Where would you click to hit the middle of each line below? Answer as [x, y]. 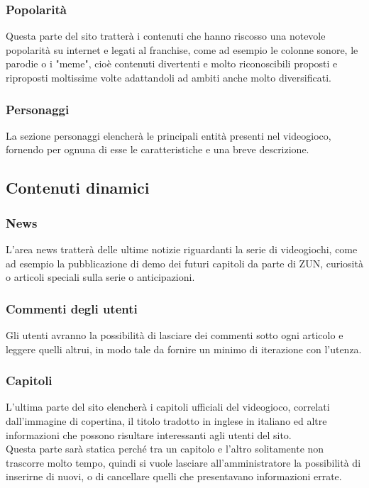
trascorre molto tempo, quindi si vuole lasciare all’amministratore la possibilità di [183, 462]
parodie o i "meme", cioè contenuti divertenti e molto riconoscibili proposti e [172, 63]
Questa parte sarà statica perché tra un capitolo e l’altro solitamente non [165, 449]
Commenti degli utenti [72, 308]
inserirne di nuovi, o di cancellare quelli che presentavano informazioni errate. [174, 476]
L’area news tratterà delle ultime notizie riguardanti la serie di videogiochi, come [182, 249]
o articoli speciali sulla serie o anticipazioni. [100, 277]
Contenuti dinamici [78, 188]
